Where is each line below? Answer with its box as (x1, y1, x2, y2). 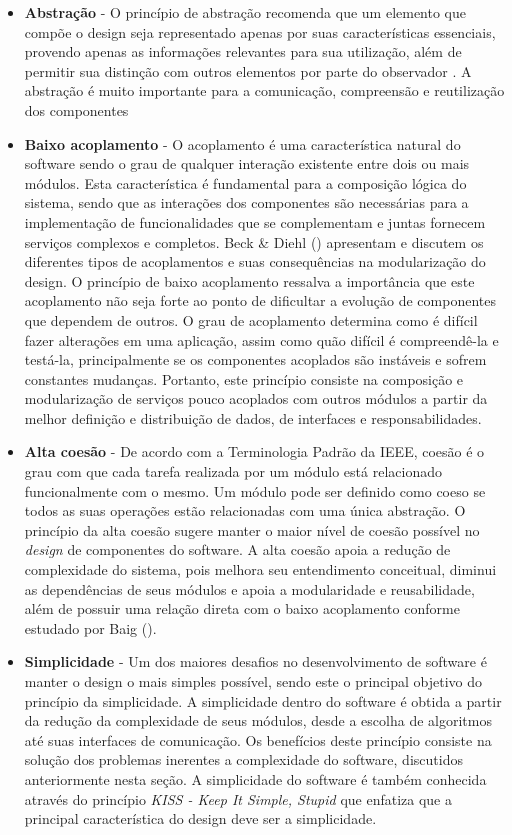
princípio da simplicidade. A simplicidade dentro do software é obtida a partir (24, 690, 502, 711)
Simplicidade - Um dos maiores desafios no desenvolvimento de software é (24, 651, 487, 672)
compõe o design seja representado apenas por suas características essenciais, (24, 21, 496, 42)
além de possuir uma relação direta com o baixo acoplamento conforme (24, 598, 460, 619)
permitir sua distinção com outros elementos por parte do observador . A (24, 60, 472, 81)
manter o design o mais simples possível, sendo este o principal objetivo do (24, 671, 483, 691)
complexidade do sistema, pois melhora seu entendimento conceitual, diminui (24, 559, 497, 580)
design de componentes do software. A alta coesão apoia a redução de (24, 539, 451, 560)
